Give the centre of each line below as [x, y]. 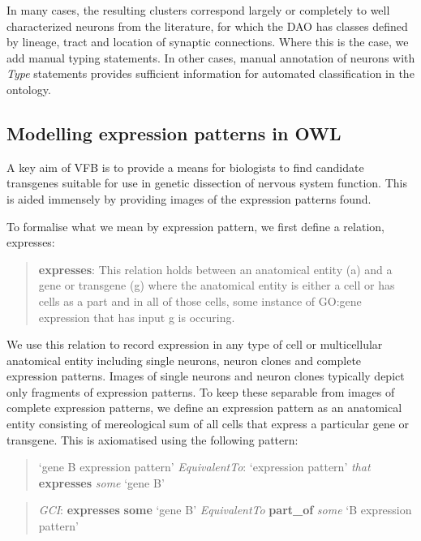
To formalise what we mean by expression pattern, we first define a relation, [195, 226]
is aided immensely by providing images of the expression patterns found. [189, 198]
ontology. [29, 89]
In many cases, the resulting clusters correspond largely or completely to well [198, 10]
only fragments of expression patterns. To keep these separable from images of [201, 391]
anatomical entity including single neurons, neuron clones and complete [184, 360]
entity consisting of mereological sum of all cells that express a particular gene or [208, 424]
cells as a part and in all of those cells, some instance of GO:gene [200, 301]
